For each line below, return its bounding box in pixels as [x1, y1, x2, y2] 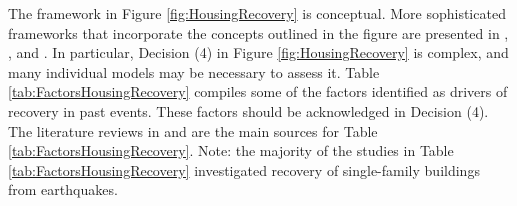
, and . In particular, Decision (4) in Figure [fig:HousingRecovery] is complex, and [8, 42, 509, 63]
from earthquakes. [8, 179, 118, 200]
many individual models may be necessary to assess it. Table [8, 61, 380, 82]
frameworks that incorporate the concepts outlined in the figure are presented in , [8, 22, 509, 43]
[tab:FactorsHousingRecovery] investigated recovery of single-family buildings [8, 159, 480, 180]
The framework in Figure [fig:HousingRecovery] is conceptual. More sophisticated [8, 3, 506, 23]
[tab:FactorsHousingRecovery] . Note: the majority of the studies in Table [8, 140, 454, 161]
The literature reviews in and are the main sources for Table [8, 120, 378, 141]
